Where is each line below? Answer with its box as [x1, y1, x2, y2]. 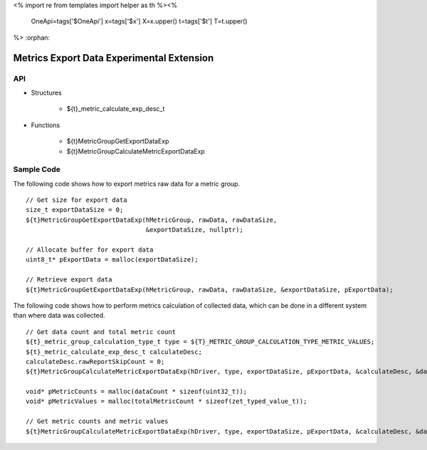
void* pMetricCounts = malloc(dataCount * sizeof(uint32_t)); [26, 387, 248, 396]
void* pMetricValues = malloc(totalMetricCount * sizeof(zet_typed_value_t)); [26, 397, 307, 405]
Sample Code [13, 164, 60, 174]
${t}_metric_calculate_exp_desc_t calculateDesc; [26, 348, 203, 355]
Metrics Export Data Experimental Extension [13, 52, 214, 64]
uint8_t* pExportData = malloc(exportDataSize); [26, 256, 199, 264]
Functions [31, 121, 60, 129]
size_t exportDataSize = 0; [26, 206, 124, 214]
